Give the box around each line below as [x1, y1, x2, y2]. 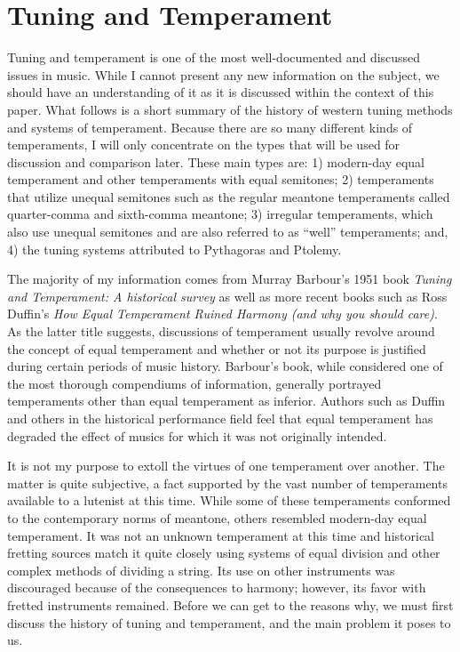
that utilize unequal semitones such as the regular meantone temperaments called [7, 187, 450, 205]
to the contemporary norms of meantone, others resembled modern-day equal [7, 508, 427, 527]
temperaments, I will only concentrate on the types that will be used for [7, 135, 401, 154]
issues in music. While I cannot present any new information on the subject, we [7, 65, 440, 84]
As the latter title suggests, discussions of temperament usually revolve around [7, 322, 435, 341]
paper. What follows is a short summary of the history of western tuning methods [7, 100, 453, 118]
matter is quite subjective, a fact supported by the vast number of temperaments [7, 473, 448, 492]
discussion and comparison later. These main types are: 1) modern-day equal [7, 152, 424, 171]
